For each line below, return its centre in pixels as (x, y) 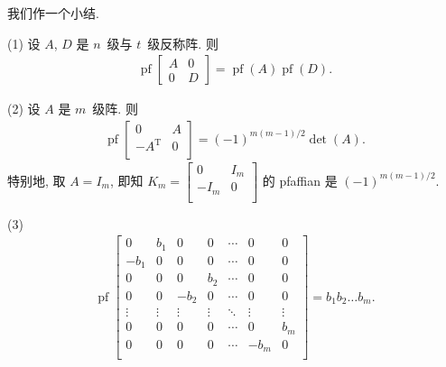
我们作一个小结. (53, 13)
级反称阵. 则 (183, 43)
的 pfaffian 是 (300, 180)
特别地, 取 (37, 180)
